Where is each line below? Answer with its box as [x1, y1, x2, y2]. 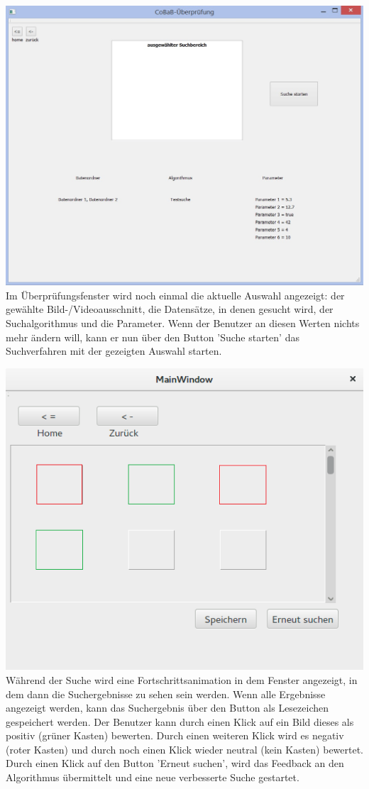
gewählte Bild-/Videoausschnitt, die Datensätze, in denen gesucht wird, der [6, 302, 334, 316]
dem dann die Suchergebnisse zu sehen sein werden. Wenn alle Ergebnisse [6, 686, 326, 701]
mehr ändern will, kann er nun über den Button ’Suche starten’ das [6, 329, 299, 344]
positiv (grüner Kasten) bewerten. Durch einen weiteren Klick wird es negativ [6, 728, 344, 743]
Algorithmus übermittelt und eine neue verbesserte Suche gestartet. [6, 770, 299, 785]
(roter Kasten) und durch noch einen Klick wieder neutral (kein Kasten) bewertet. [6, 741, 364, 756]
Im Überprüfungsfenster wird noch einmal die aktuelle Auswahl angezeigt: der [6, 287, 345, 302]
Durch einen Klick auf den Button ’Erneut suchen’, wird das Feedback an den [6, 756, 344, 771]
